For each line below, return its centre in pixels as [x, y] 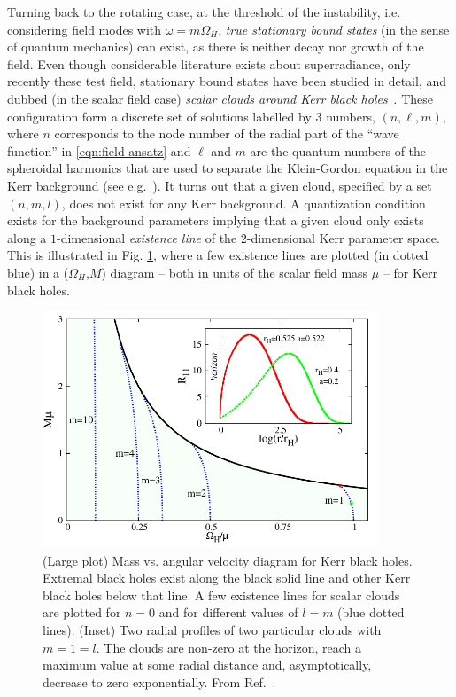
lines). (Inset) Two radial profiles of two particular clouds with [212, 629]
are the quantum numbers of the [338, 150]
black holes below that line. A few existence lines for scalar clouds [221, 595]
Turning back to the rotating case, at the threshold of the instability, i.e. [204, 12]
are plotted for [82, 612]
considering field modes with [85, 29]
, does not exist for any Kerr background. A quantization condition [243, 203]
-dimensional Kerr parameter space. [343, 237]
